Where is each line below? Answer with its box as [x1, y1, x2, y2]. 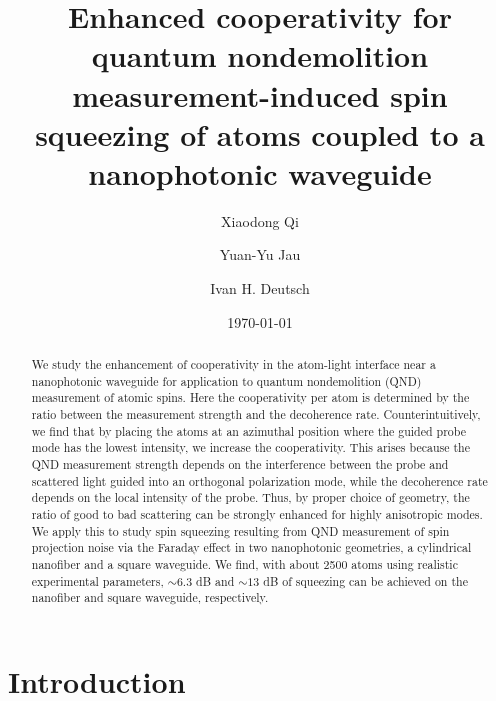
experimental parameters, [31, 572, 164, 589]
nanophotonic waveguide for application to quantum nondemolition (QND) [31, 372, 422, 389]
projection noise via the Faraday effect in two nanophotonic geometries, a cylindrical [31, 539, 472, 556]
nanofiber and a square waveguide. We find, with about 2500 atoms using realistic [31, 555, 458, 572]
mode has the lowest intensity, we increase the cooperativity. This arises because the [31, 439, 471, 456]
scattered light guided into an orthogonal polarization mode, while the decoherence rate [31, 472, 488, 489]
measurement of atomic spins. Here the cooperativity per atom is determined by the [31, 389, 470, 406]
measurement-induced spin [72, 74, 448, 115]
